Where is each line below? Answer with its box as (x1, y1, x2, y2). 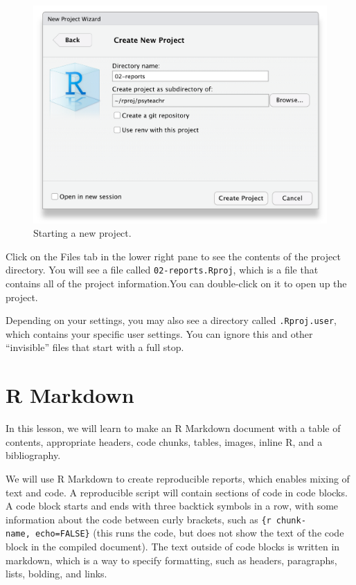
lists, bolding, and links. (6, 566, 107, 581)
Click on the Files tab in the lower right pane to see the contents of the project (6, 249, 341, 263)
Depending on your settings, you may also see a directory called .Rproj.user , (6, 313, 337, 327)
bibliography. (6, 448, 61, 462)
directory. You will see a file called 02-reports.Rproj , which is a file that (6, 262, 319, 277)
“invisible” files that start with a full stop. (6, 340, 184, 354)
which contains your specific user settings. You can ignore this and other (6, 326, 313, 341)
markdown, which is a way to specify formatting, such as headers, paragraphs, (6, 552, 337, 567)
